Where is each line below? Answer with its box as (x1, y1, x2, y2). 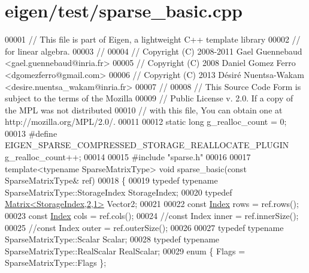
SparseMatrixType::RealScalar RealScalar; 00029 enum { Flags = (5, 244, 246, 257)
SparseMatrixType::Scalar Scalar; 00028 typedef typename (5, 233, 220, 245)
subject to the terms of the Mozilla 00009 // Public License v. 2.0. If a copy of (5, 92, 293, 104)
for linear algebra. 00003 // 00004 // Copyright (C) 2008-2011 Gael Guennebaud (5, 44, 302, 57)
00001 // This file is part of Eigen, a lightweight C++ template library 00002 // (5, 33, 301, 46)
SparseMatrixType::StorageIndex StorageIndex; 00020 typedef (5, 185, 232, 198)
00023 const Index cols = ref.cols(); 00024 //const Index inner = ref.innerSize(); (5, 209, 299, 222)
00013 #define (5, 127, 57, 139)
